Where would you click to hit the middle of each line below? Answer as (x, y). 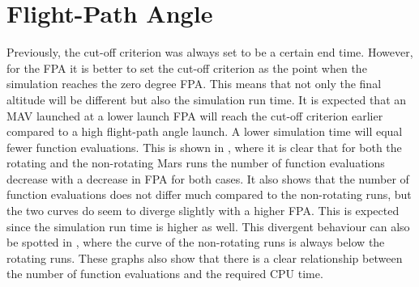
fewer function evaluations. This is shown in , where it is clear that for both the (204, 147)
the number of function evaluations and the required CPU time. (165, 274)
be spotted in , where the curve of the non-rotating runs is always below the (196, 242)
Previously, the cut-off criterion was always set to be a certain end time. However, (210, 52)
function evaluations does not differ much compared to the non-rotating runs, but (209, 194)
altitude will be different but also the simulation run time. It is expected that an (207, 99)
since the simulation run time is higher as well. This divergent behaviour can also (208, 226)
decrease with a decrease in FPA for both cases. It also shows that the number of (208, 178)
